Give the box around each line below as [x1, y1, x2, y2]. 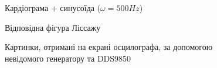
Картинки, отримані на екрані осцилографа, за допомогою [5, 41, 213, 53]
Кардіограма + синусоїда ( [5, 2, 101, 13]
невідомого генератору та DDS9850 [5, 52, 131, 64]
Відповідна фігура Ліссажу [5, 21, 101, 33]
